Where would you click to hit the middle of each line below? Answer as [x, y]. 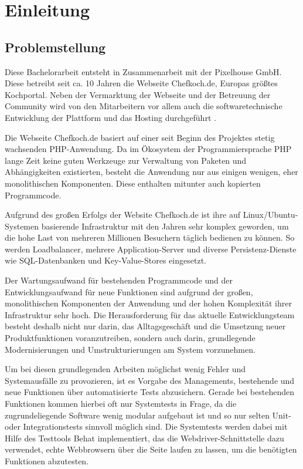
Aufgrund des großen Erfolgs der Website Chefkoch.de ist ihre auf [123, 215]
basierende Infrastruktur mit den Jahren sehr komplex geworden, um [165, 226]
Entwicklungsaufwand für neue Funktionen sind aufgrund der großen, [129, 291]
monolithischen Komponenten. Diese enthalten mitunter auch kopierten [133, 183]
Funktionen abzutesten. [47, 460]
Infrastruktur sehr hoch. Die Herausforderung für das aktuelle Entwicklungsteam [150, 314]
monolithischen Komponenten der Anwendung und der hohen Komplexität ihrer [148, 303]
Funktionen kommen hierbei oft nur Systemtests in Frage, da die [121, 404]
